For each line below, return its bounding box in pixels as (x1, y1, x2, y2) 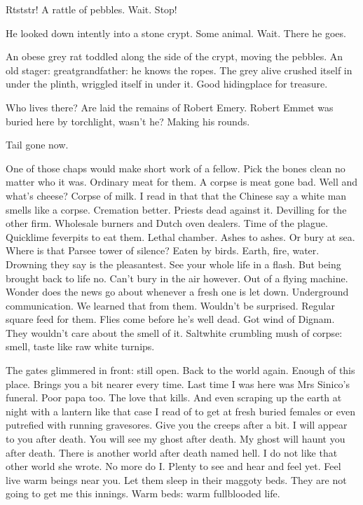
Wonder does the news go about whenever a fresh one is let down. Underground (6, 284, 349, 299)
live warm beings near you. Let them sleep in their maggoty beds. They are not (6, 472, 347, 487)
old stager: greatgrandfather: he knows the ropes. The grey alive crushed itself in (6, 62, 352, 77)
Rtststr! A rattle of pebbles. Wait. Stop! (6, 2, 177, 16)
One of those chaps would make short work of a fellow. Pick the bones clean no (6, 160, 345, 175)
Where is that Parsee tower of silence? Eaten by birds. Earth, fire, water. (6, 243, 320, 258)
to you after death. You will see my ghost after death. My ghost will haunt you (6, 431, 345, 446)
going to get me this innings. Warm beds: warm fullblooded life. (6, 486, 280, 501)
